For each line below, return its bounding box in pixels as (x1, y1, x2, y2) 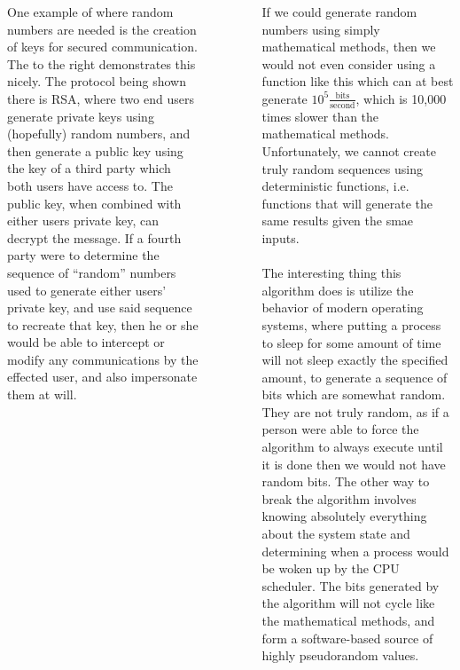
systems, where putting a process (261, 315, 441, 334)
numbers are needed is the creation (7, 20, 197, 38)
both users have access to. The (7, 176, 173, 194)
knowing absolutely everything (261, 507, 427, 525)
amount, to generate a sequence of (261, 367, 448, 386)
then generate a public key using (7, 141, 183, 160)
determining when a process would (261, 541, 449, 560)
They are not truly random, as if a (261, 402, 449, 421)
